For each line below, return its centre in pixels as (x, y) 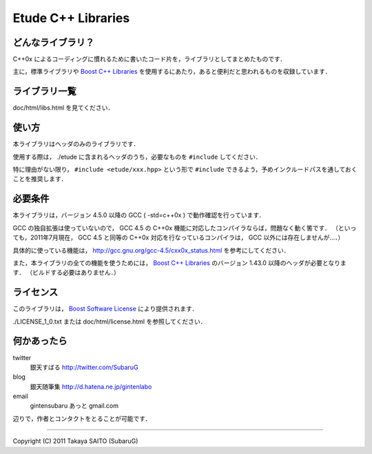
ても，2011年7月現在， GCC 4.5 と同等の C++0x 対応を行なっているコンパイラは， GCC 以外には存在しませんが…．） (178, 237)
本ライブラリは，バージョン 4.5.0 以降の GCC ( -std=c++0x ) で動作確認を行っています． (139, 215)
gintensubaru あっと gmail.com (74, 406)
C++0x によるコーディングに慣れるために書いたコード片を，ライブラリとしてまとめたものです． (149, 59)
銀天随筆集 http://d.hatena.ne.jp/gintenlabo (91, 386)
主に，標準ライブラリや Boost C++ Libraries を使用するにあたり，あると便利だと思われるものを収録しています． (172, 72)
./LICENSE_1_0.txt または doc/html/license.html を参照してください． (110, 322)
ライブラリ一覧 (44, 91)
